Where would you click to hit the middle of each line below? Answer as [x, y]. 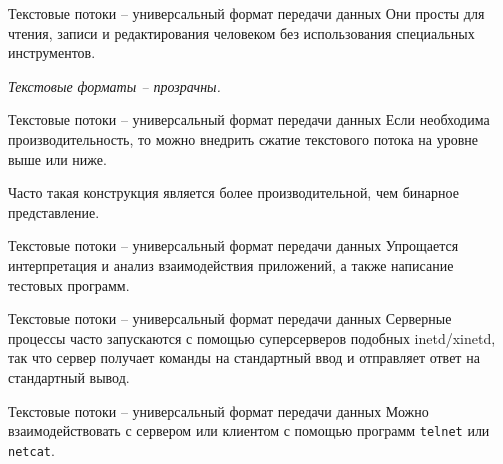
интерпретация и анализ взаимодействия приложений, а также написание [231, 264]
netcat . [31, 449]
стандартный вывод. [69, 376]
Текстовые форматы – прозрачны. [114, 85]
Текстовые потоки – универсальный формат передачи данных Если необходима [249, 119]
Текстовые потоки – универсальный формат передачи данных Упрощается [233, 245]
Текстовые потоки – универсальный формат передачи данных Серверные [230, 318]
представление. [54, 211]
